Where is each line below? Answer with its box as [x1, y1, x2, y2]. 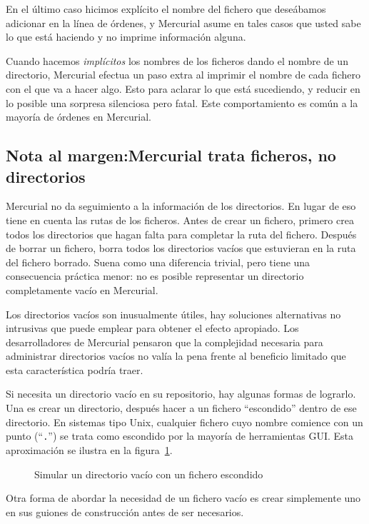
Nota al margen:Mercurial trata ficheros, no [6, 144, 336, 166]
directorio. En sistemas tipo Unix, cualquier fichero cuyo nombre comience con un [6, 414, 363, 429]
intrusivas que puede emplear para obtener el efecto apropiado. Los [6, 321, 299, 336]
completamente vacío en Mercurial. [6, 282, 158, 297]
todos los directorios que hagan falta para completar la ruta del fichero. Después [6, 226, 357, 241]
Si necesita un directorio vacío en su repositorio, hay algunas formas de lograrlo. [6, 386, 356, 401]
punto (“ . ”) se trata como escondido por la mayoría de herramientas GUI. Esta [6, 428, 354, 443]
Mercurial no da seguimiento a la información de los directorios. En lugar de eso [6, 198, 356, 213]
